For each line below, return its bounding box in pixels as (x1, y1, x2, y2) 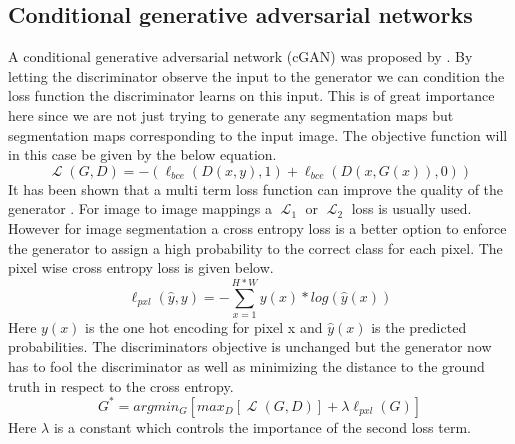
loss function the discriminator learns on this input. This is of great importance (8, 85, 495, 106)
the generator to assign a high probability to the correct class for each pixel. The (8, 237, 503, 258)
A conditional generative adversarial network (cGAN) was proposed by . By (8, 46, 473, 67)
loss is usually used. (351, 198, 472, 219)
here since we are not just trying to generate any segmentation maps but (8, 104, 454, 125)
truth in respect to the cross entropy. (8, 375, 234, 396)
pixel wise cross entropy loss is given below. (8, 257, 274, 278)
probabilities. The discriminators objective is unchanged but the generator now (8, 336, 492, 357)
